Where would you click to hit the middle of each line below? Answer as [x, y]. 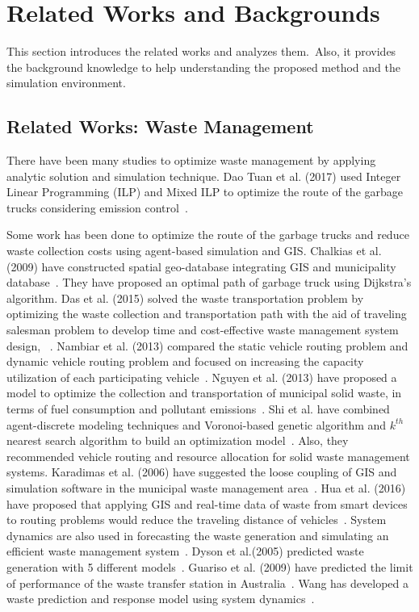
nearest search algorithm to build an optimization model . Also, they [178, 440]
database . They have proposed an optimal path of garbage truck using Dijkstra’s [209, 282]
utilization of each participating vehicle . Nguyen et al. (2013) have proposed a [202, 377]
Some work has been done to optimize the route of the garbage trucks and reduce [208, 235]
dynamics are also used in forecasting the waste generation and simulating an [198, 535]
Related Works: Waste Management [160, 126]
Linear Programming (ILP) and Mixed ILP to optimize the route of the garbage [205, 192]
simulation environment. [66, 83]
